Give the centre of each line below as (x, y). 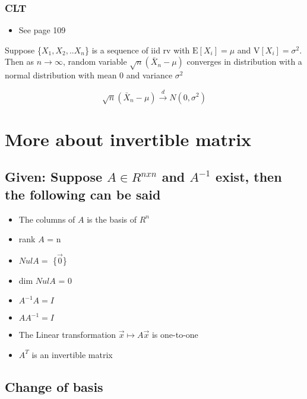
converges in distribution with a (244, 61)
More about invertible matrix (128, 139)
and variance (149, 75)
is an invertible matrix (72, 354)
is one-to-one (175, 335)
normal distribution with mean (61, 75)
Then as (20, 61)
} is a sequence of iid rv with (137, 50)
